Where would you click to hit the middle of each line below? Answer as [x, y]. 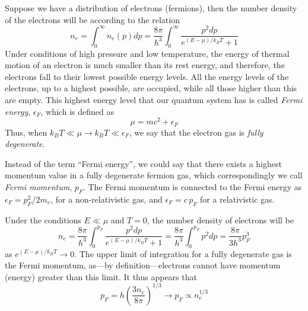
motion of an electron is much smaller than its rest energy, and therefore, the [145, 65]
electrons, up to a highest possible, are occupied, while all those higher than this [151, 88]
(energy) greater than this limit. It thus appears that [101, 276]
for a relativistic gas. [237, 199]
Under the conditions [43, 219]
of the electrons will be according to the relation [92, 19]
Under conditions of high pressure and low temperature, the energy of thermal [147, 53]
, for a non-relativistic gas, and [107, 199]
